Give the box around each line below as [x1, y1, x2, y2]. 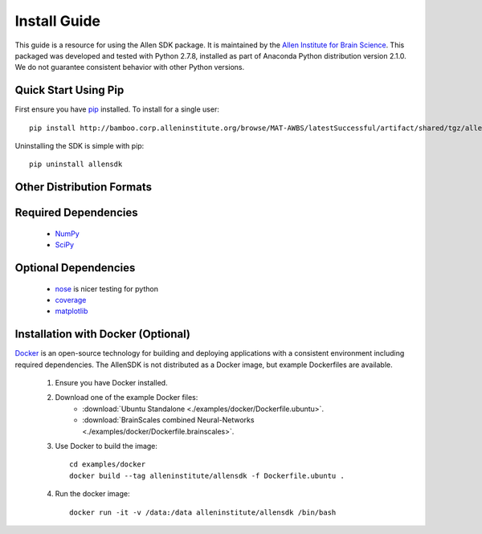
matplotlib [55, 306, 88, 316]
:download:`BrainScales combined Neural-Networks [82, 415, 255, 425]
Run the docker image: [55, 489, 130, 499]
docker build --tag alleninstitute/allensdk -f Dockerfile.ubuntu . [69, 471, 345, 480]
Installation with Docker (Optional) [14, 328, 190, 341]
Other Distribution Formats [14, 181, 153, 194]
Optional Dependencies [14, 261, 136, 275]
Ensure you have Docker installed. [55, 378, 168, 388]
